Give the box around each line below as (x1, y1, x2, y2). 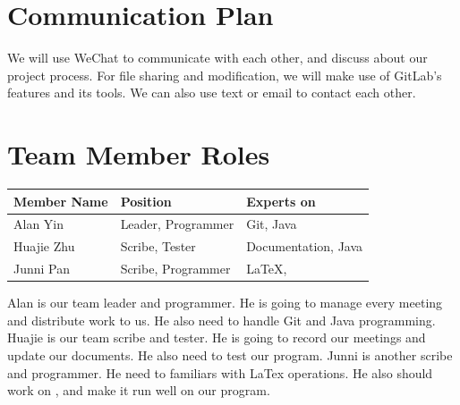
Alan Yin (13, 215, 64, 233)
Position (120, 191, 172, 210)
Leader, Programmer (120, 215, 234, 233)
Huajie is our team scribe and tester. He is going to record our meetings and (7, 328, 426, 347)
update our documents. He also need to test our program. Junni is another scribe (7, 345, 453, 364)
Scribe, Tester (120, 237, 196, 256)
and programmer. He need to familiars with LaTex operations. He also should (7, 363, 433, 382)
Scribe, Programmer (120, 259, 231, 278)
